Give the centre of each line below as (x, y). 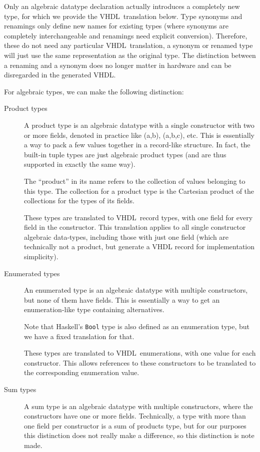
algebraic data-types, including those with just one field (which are (126, 236)
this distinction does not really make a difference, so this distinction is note (139, 435)
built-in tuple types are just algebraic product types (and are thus (125, 154)
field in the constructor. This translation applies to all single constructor (135, 227)
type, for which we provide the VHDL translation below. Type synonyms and (123, 16)
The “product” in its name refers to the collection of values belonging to (135, 181)
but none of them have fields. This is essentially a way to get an (122, 299)
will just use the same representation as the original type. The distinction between (130, 55)
